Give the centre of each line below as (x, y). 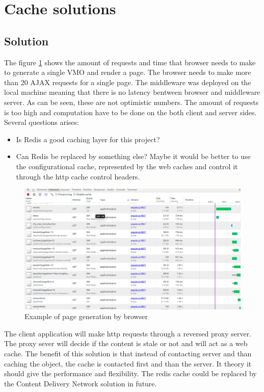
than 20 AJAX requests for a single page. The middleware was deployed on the (128, 82)
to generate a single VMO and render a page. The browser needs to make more (128, 72)
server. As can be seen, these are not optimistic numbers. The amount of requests (131, 102)
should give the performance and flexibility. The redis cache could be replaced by (130, 373)
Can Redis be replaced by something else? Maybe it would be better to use (133, 156)
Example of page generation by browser (86, 316)
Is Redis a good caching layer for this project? (88, 139)
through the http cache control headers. (78, 176)
